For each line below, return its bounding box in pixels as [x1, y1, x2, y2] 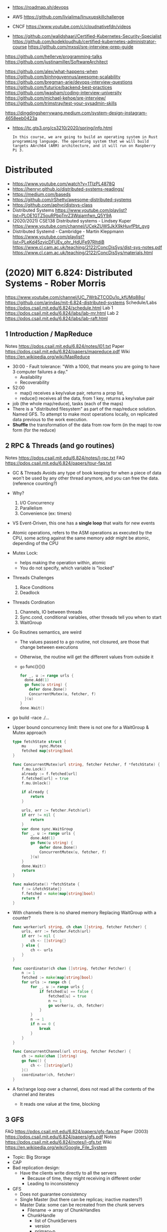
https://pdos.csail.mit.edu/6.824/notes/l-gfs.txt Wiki [5, 1139, 112, 1145]
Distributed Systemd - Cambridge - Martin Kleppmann [12, 228, 124, 234]
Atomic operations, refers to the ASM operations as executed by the [12, 529, 152, 535]
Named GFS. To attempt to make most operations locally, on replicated [12, 411, 158, 417]
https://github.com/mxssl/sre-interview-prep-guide [28, 44, 134, 49]
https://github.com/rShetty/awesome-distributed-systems [12, 197, 132, 203]
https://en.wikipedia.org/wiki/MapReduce [5, 354, 90, 360]
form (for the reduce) [12, 427, 56, 433]
